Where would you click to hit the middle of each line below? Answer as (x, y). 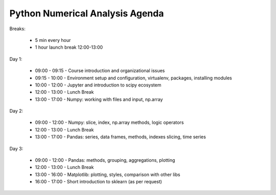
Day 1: (16, 59)
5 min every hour (53, 40)
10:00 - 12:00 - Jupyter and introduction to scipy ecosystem (98, 85)
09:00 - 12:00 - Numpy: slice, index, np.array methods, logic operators (109, 122)
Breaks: (17, 29)
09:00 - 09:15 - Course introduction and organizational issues (100, 71)
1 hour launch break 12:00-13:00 (69, 47)
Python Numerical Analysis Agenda (87, 13)
